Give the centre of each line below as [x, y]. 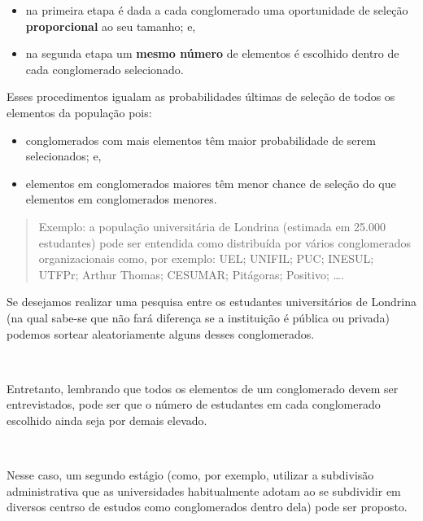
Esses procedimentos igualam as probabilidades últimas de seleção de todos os [201, 96]
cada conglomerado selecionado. [105, 69]
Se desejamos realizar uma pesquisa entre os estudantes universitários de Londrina [211, 302]
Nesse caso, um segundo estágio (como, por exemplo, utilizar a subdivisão [190, 475]
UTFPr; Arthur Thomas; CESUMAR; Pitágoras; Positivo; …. [191, 274]
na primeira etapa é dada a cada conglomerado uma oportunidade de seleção [217, 10]
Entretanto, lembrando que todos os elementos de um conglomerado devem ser [203, 388]
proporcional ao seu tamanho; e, [111, 26]
